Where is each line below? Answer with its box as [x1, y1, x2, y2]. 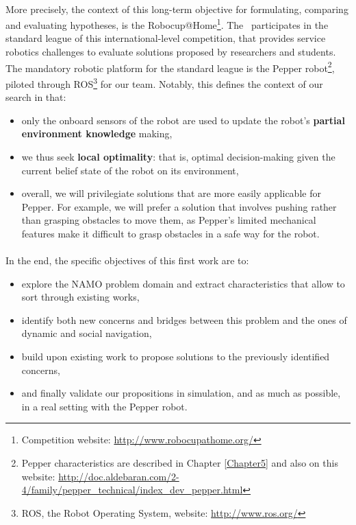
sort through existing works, [21, 290, 140, 304]
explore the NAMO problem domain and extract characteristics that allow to [21, 276, 345, 290]
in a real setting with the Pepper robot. [21, 399, 188, 413]
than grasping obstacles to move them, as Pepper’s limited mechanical [21, 213, 316, 227]
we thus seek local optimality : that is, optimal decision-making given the [21, 149, 335, 163]
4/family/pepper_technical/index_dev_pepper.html [21, 482, 243, 497]
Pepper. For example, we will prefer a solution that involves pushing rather [21, 199, 337, 213]
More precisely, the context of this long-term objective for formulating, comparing [5, 1, 348, 16]
